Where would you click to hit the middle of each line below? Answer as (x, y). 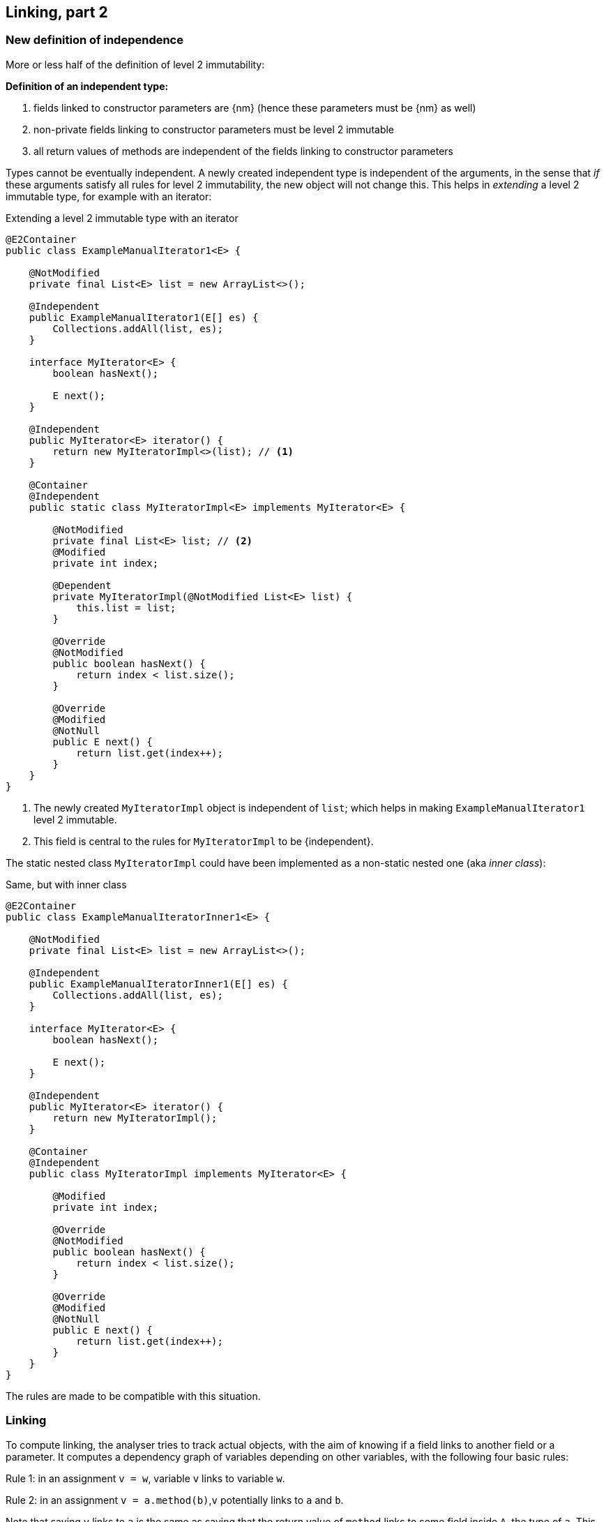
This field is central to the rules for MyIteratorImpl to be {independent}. (204, 841)
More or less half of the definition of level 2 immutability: (135, 64)
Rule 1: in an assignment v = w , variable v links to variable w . (145, 1478)
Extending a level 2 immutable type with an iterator (122, 218)
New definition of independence (94, 40)
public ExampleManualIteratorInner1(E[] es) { (158, 984)
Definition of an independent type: (87, 86)
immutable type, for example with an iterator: (109, 196)
